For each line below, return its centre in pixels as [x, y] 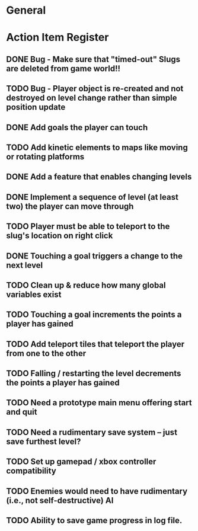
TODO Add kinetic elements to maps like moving [97, 147]
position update [36, 107]
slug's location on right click [60, 236]
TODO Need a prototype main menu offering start [99, 403]
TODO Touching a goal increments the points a [94, 315]
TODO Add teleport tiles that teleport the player [95, 344]
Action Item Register [58, 38]
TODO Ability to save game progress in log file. [94, 521]
